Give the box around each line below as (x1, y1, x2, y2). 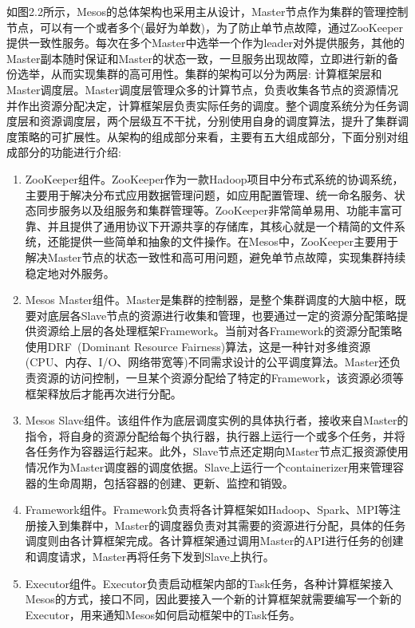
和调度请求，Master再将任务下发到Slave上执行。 (25, 548, 275, 564)
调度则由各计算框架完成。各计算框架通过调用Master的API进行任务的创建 (25, 532, 404, 549)
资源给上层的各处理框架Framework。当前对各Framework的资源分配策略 (36, 322, 402, 339)
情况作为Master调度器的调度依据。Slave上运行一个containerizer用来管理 (25, 459, 393, 476)
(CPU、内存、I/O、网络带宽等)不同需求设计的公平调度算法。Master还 (25, 353, 390, 370)
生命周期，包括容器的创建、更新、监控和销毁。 (47, 474, 294, 491)
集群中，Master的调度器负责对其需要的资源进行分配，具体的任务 (69, 516, 406, 533)
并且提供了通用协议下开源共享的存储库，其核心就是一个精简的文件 (47, 217, 394, 234)
